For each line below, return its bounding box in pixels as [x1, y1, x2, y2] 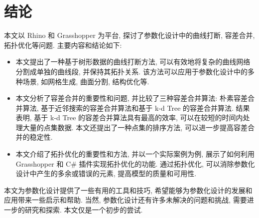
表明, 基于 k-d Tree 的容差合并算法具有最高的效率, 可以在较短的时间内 [15, 112, 243, 123]
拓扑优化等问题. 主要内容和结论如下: [4, 39, 122, 50]
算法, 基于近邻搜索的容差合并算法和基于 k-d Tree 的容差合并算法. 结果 [22, 102, 250, 113]
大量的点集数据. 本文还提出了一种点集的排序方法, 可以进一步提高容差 [22, 122, 248, 132]
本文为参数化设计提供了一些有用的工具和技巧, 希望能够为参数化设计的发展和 [4, 185, 253, 195]
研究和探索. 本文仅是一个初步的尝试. [24, 205, 143, 215]
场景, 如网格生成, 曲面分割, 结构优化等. [22, 76, 149, 86]
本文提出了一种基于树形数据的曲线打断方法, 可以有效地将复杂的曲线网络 [15, 56, 251, 67]
